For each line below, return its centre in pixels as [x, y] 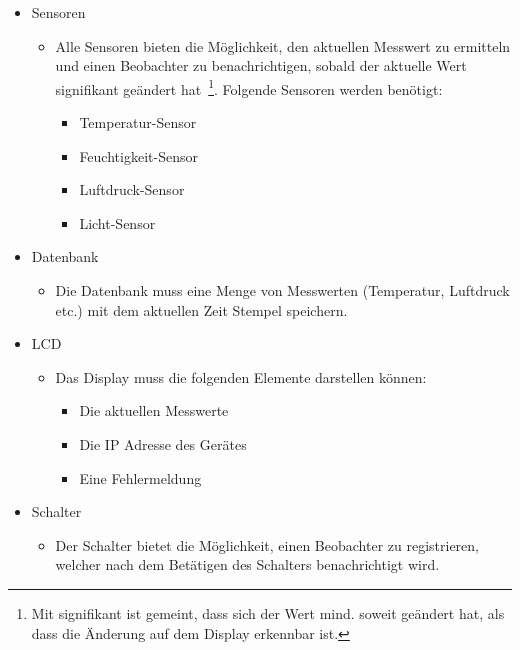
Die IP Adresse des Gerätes [163, 443]
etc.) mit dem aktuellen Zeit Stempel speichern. [201, 309]
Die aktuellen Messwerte [154, 410]
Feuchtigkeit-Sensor [138, 155]
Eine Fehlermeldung [140, 477]
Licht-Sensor [117, 222]
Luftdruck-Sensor [132, 189]
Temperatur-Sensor [138, 122]
